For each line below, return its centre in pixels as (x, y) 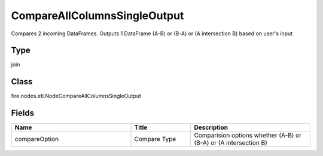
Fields (23, 113)
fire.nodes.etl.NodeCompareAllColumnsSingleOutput (76, 96)
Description (211, 127)
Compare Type (155, 139)
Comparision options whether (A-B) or (248, 136)
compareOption (37, 139)
